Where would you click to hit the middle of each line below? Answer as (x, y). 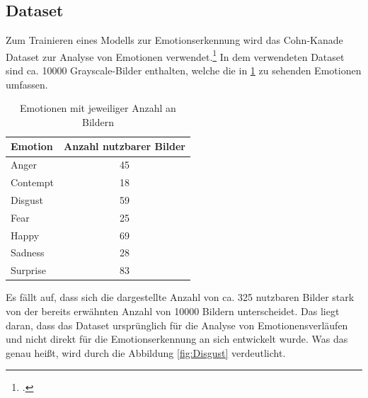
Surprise (28, 270)
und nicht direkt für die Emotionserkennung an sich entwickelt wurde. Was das (177, 339)
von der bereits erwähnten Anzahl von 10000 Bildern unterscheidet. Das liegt (173, 311)
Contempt (33, 182)
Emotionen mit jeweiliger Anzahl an (98, 108)
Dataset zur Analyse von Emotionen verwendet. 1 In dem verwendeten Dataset (175, 55)
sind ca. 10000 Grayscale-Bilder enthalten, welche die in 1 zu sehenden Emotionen (184, 70)
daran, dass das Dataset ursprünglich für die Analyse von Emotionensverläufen (177, 325)
